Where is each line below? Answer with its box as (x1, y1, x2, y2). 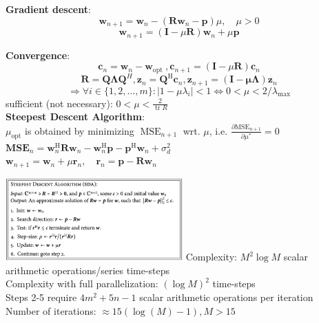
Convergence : (6, 47, 70, 62)
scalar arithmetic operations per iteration (139, 290, 313, 304)
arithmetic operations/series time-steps (6, 263, 170, 277)
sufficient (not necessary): (6, 96, 113, 110)
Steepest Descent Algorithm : (6, 109, 145, 124)
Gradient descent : (6, 2, 91, 16)
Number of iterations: (6, 303, 96, 318)
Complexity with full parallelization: (6, 276, 158, 291)
